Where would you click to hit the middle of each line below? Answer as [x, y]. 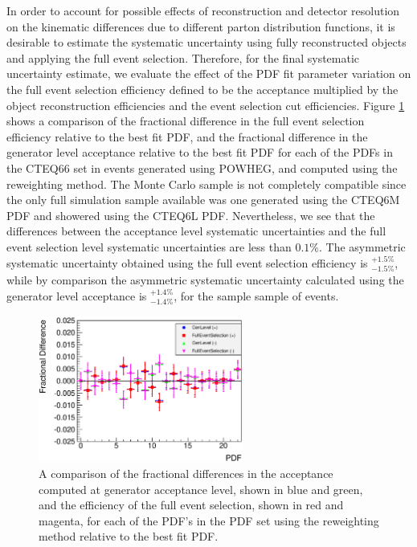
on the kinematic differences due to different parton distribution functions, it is [201, 26]
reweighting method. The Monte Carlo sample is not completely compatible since [206, 184]
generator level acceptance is [77, 295]
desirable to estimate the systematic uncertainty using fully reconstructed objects [206, 42]
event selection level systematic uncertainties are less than [149, 246]
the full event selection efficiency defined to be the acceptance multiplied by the [202, 89]
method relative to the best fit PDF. [129, 536]
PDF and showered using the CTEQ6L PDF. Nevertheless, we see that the [191, 215]
